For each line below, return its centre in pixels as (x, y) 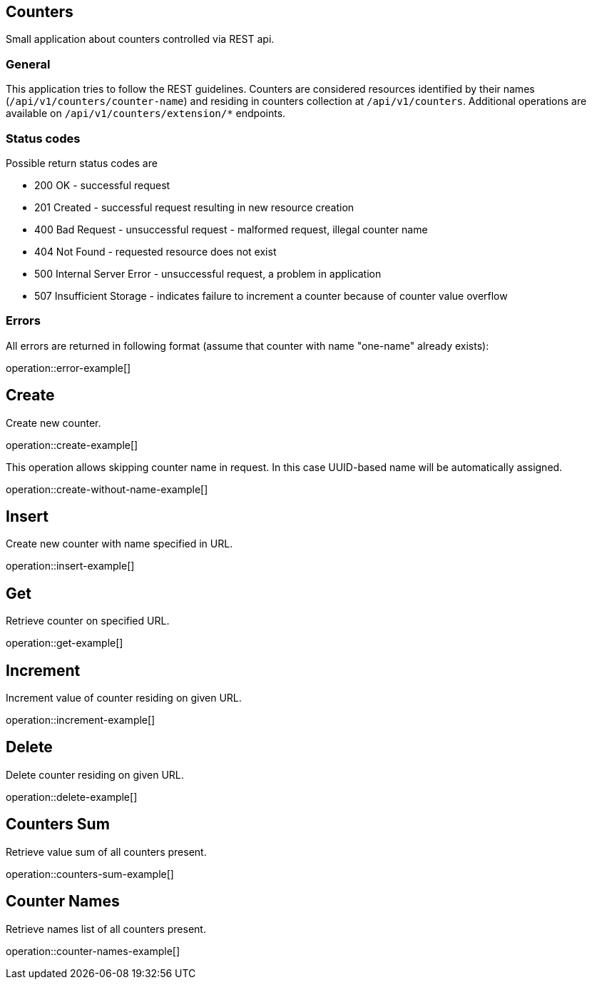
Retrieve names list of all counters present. (106, 929)
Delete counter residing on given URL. (95, 774)
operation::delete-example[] (72, 797)
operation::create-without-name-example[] (107, 489)
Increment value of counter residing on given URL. (124, 698)
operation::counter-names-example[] (93, 951)
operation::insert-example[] (70, 566)
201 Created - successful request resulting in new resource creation (194, 207)
